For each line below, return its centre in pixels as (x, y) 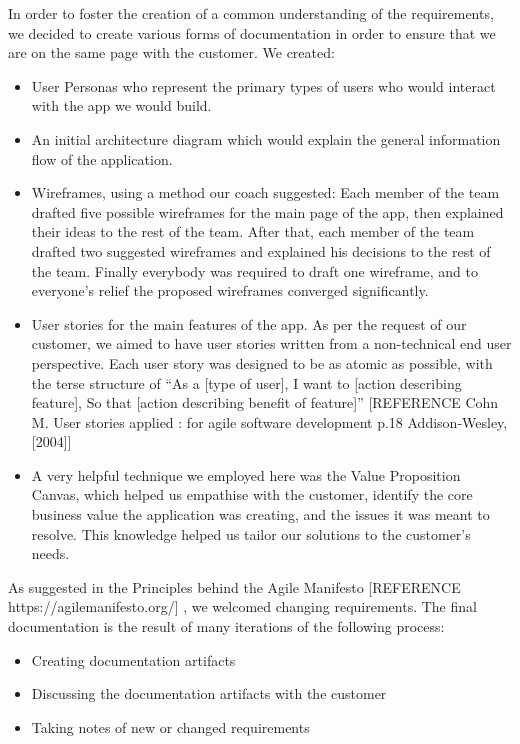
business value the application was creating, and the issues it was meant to (260, 514)
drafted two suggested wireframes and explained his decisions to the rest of (261, 250)
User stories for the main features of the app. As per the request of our (249, 323)
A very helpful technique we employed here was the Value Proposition (246, 474)
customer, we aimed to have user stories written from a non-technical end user (271, 343)
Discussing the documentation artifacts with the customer (209, 693)
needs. (50, 553)
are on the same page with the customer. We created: (171, 52)
